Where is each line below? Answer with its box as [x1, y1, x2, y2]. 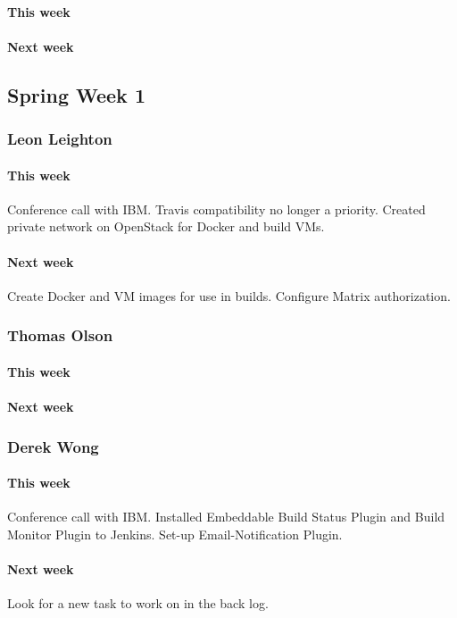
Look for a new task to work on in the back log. [7, 594, 269, 613]
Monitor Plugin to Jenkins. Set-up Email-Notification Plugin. [7, 524, 343, 543]
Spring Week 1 [7, 80, 145, 108]
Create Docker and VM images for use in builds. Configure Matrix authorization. [7, 286, 451, 305]
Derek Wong [7, 435, 99, 457]
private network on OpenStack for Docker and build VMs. [7, 217, 325, 236]
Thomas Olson [7, 324, 113, 347]
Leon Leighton [7, 128, 112, 150]
